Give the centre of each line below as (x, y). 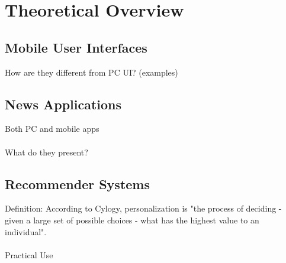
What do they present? (46, 152)
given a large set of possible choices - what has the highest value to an (132, 220)
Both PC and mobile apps (52, 129)
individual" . (26, 231)
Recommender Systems (78, 184)
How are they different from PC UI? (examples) (91, 72)
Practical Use (29, 254)
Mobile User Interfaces (76, 47)
